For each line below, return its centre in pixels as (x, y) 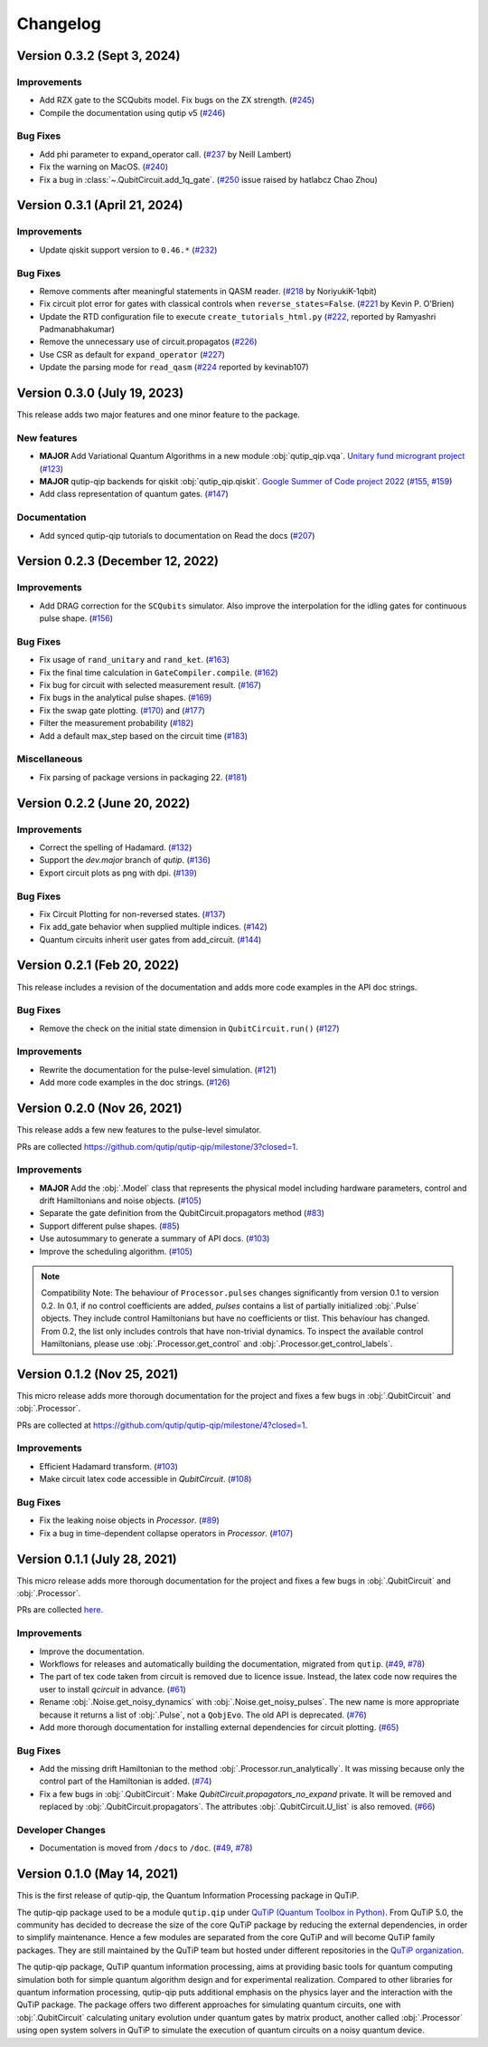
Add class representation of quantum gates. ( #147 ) (134, 494)
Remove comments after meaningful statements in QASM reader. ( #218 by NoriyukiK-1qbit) (208, 291)
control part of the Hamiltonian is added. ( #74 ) (126, 1781)
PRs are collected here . (60, 1610)
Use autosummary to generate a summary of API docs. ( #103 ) (155, 1239)
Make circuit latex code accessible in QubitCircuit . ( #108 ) (145, 1479)
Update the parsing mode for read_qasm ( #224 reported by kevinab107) (174, 368)
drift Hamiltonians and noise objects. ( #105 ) (121, 1200)
